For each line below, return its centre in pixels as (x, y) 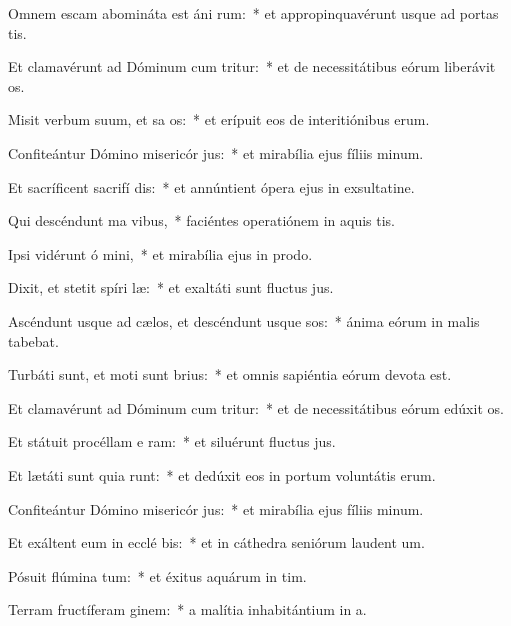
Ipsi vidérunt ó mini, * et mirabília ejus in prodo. (160, 253)
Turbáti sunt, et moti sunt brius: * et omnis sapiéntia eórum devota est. (230, 374)
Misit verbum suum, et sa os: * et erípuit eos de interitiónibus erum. (219, 119)
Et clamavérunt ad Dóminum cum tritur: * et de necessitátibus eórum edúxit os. (256, 407)
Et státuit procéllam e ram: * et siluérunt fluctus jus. (172, 441)
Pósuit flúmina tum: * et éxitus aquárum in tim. (157, 575)
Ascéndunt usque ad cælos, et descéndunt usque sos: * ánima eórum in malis (244, 320)
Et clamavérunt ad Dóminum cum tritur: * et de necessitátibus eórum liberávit (252, 66)
